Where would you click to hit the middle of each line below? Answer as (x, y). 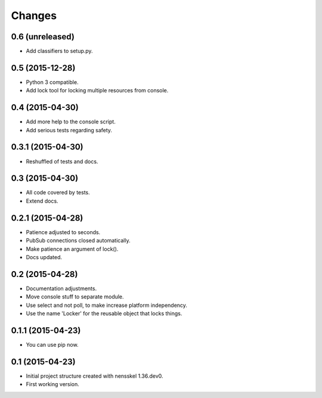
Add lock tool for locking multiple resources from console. (97, 91)
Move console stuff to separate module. (75, 297)
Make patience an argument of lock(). (72, 249)
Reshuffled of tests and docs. (62, 161)
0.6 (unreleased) (43, 37)
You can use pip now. (52, 344)
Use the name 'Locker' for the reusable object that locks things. (104, 313)
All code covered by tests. (58, 192)
